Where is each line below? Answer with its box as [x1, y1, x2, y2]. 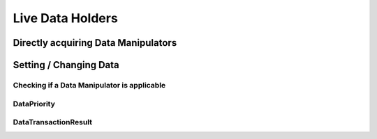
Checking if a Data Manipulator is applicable [13, 80, 166, 90]
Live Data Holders [13, 10, 118, 26]
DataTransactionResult [13, 117, 93, 127]
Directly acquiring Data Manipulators [13, 37, 177, 49]
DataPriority [13, 99, 56, 108]
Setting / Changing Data [13, 59, 120, 71]
